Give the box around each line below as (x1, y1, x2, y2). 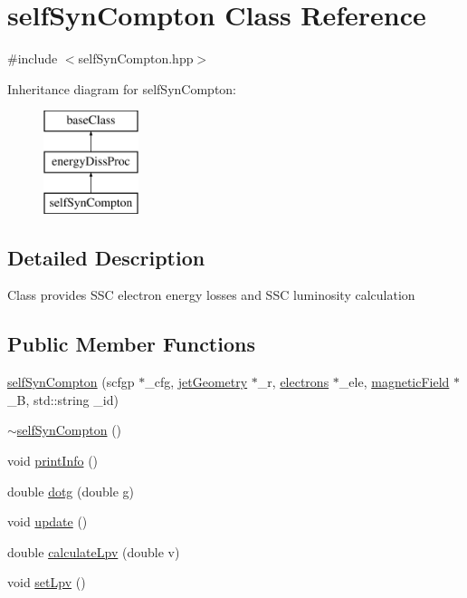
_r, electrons (257, 372, 329, 391)
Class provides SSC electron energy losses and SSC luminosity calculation (7, 285, 415, 304)
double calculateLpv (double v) (7, 542, 180, 561)
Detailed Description (7, 243, 205, 271)
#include (7, 49, 58, 68)
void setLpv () (7, 573, 86, 592)
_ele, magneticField (338, 372, 450, 391)
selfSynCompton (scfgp (7, 372, 135, 391)
